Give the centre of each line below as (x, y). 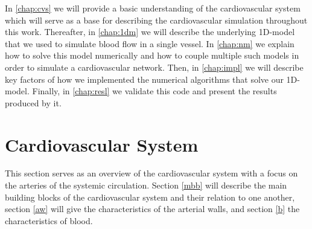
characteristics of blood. (49, 220)
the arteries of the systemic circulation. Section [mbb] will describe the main (146, 185)
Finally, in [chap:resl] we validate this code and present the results (154, 91)
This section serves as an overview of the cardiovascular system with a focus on (151, 173)
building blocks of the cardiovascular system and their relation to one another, (150, 197)
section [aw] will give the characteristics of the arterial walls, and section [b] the (152, 209)
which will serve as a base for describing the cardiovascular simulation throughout (156, 20)
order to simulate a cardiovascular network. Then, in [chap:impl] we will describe (154, 67)
